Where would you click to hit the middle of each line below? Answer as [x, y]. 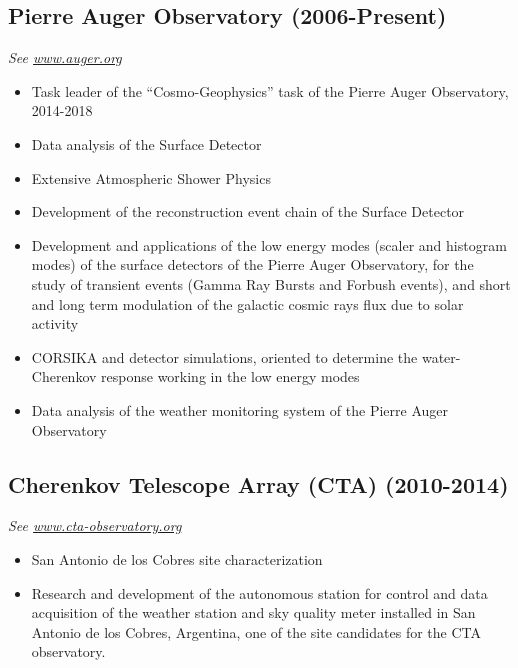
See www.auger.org [65, 57]
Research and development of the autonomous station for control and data [259, 592]
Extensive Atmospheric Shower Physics [151, 177]
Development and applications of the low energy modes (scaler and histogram [269, 244]
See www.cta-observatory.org [95, 525]
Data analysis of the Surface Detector [146, 143]
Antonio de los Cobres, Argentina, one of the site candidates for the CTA [256, 631]
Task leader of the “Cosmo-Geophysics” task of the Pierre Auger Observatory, [270, 90]
